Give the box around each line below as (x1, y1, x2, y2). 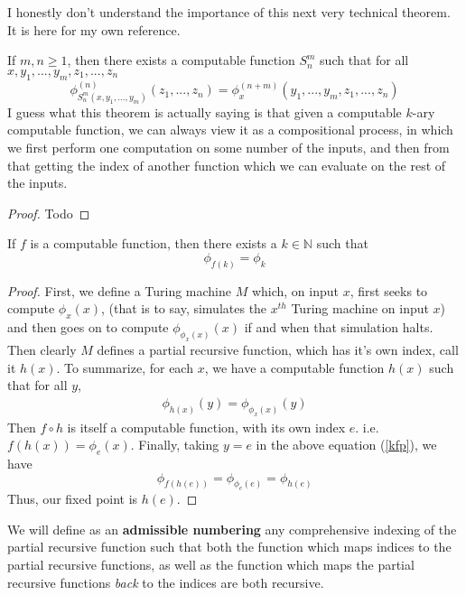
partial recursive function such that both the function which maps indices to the (7, 537, 452, 556)
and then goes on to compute (7, 318, 169, 337)
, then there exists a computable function (67, 51, 295, 70)
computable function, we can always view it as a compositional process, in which (7, 120, 453, 139)
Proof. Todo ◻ (7, 203, 90, 222)
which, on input (251, 281, 340, 300)
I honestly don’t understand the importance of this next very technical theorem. (7, 3, 451, 21)
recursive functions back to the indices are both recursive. (7, 572, 324, 591)
